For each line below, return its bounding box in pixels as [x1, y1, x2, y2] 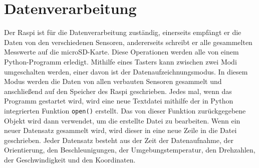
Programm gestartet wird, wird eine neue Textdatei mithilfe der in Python [4, 95, 233, 106]
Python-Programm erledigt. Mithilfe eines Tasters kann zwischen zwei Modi [4, 56, 237, 66]
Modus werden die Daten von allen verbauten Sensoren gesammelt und [4, 76, 222, 86]
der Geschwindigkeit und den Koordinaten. [4, 154, 136, 164]
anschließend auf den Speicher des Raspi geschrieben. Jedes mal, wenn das [4, 85, 232, 96]
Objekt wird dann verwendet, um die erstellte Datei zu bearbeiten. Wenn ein [4, 115, 240, 125]
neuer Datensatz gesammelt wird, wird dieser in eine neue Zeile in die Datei [4, 125, 237, 135]
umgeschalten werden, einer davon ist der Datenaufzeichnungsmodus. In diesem [4, 66, 248, 76]
